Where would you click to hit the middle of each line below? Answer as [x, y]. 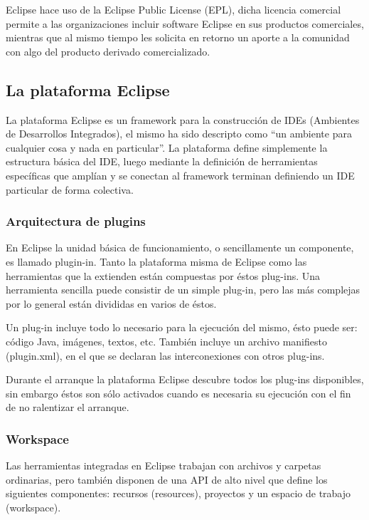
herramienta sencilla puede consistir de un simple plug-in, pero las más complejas [183, 290]
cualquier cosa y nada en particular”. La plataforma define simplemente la [167, 147]
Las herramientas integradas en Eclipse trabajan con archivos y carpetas [164, 466]
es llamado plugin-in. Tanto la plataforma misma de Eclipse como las [156, 261]
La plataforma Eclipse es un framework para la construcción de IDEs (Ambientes [183, 119]
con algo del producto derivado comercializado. [108, 51]
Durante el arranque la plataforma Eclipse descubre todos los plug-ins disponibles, [185, 379]
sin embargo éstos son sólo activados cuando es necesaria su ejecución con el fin [178, 393]
